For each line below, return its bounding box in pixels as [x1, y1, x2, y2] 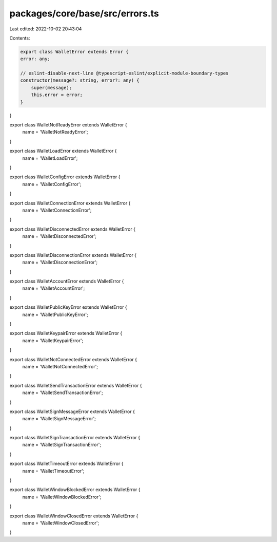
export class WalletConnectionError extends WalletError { [9, 200, 131, 206]
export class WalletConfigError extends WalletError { [9, 174, 121, 180]
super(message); [31, 85, 72, 90]
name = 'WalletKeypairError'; [22, 337, 84, 344]
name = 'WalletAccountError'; [22, 285, 85, 291]
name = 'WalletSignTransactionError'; [22, 442, 102, 448]
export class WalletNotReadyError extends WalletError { [9, 122, 128, 128]
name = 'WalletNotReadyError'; [22, 129, 88, 135]
